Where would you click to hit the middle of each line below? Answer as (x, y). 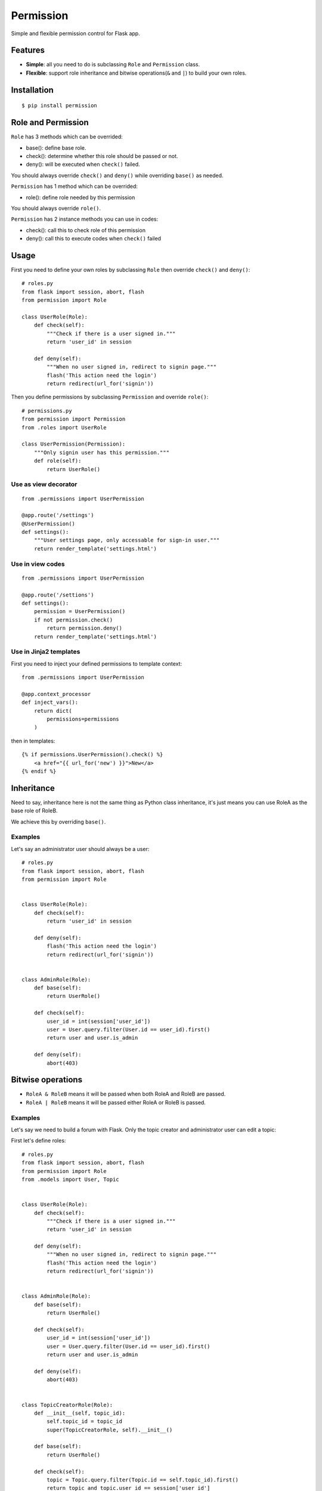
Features (28, 50)
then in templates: (33, 741)
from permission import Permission (74, 419)
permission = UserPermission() (80, 612)
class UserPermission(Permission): (74, 444)
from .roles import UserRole (64, 427)
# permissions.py (47, 411)
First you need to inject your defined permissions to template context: (96, 663)
